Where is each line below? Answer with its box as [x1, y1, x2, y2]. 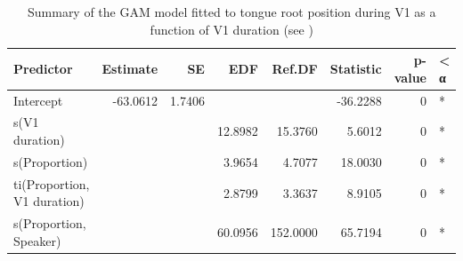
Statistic [329, 59, 382, 77]
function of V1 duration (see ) [150, 20, 313, 38]
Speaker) [13, 231, 61, 249]
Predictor [13, 59, 73, 77]
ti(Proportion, [13, 174, 90, 193]
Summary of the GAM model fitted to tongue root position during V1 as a [27, 3, 436, 20]
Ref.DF [272, 59, 318, 77]
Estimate [102, 59, 158, 77]
